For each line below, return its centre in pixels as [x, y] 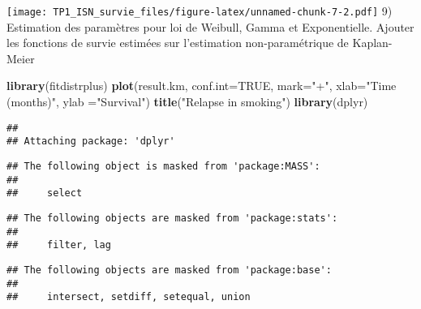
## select [45, 193]
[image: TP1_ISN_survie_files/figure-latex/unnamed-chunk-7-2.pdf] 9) [200, 11]
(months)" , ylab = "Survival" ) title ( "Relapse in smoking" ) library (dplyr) [187, 102]
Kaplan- [372, 43]
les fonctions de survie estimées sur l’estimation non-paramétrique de [178, 43]
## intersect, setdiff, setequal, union [129, 297]
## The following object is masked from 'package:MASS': [163, 166]
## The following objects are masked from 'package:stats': [172, 218]
